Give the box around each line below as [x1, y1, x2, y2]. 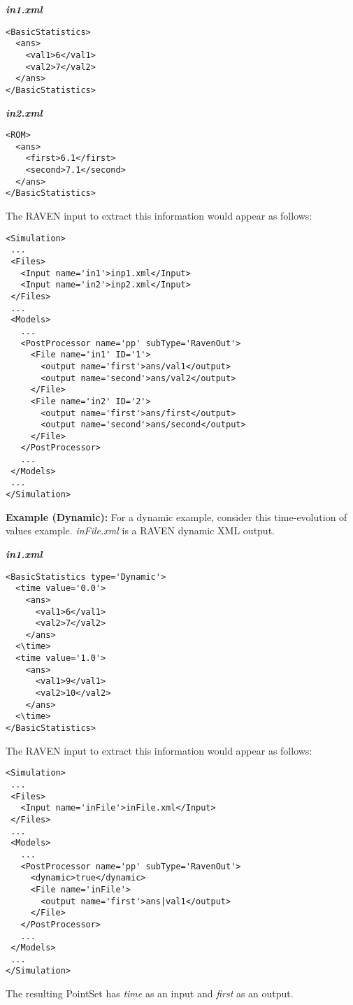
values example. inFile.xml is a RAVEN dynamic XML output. [6, 523, 275, 538]
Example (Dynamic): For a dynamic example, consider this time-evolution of [6, 509, 347, 524]
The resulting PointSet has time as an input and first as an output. [6, 986, 294, 1001]
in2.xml [6, 105, 43, 120]
